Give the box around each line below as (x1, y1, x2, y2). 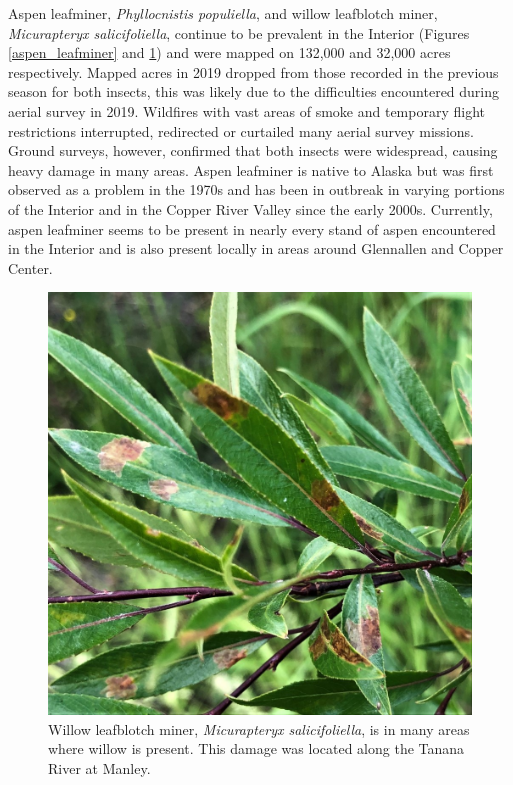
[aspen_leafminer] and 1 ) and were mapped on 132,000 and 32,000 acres (8, 42, 451, 63)
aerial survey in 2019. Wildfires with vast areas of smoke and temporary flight (8, 100, 486, 121)
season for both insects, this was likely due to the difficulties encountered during (8, 81, 500, 102)
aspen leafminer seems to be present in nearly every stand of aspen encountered (8, 218, 496, 239)
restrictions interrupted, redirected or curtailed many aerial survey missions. (8, 120, 474, 141)
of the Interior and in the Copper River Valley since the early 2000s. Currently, (8, 198, 493, 219)
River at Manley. (48, 757, 151, 778)
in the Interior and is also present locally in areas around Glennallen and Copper (8, 238, 504, 259)
